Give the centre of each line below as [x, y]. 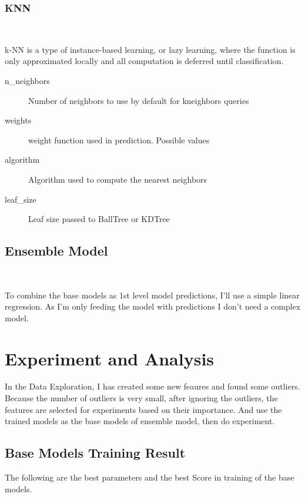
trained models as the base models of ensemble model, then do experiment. [140, 421]
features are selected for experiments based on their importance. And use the [143, 409]
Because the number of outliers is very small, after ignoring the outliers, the [141, 398]
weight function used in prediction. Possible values [119, 140]
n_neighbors [27, 80]
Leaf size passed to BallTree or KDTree [99, 219]
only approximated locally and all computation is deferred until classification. [144, 61]
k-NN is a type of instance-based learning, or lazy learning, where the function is [150, 49]
